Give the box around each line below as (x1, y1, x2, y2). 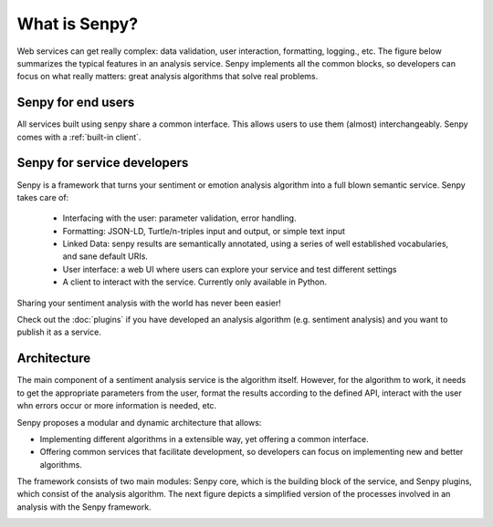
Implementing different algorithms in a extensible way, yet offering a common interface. (39, 433, 369, 444)
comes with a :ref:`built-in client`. (16, 131, 142, 142)
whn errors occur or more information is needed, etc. (16, 400, 217, 411)
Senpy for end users (16, 95, 135, 110)
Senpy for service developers (16, 155, 189, 170)
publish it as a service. (16, 326, 102, 337)
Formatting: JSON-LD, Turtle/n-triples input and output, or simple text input (62, 225, 346, 236)
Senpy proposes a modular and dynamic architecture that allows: (16, 417, 262, 428)
